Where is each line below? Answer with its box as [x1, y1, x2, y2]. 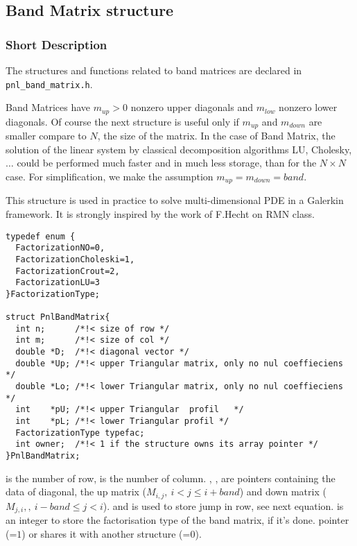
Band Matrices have [6, 100, 91, 114]
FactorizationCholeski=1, [15, 254, 135, 264]
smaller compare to [6, 128, 87, 143]
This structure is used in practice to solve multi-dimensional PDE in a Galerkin [6, 193, 344, 207]
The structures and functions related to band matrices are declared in [6, 63, 302, 77]
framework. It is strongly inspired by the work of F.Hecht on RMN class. [6, 206, 315, 221]
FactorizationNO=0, [15, 243, 105, 253]
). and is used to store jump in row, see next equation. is [103, 498, 344, 513]
